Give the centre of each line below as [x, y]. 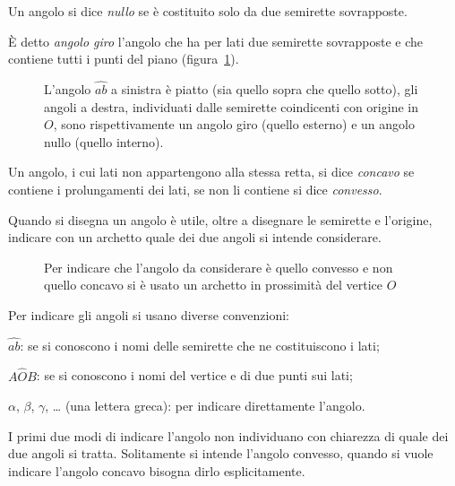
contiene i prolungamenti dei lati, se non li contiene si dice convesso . [195, 189]
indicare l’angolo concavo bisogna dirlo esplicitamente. [157, 470]
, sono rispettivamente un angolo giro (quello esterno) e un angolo [234, 124]
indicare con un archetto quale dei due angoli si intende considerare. [195, 237]
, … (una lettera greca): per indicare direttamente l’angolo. [205, 406]
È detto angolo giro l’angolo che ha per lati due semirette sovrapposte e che [216, 41]
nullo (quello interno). [104, 141]
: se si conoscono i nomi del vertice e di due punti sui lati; [194, 375]
